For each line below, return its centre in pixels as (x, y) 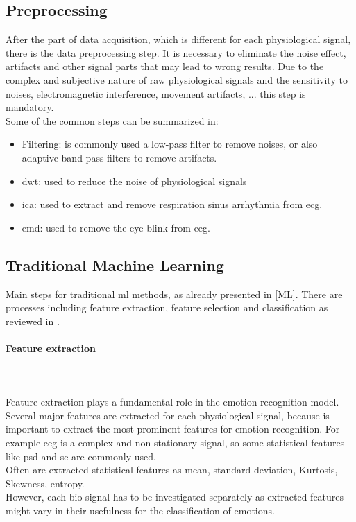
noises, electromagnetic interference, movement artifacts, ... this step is (156, 93)
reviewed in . (33, 321)
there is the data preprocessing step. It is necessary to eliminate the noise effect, (176, 52)
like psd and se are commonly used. (81, 456)
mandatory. (30, 107)
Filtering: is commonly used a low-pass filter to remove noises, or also (170, 144)
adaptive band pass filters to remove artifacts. (119, 157)
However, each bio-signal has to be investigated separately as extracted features (175, 497)
